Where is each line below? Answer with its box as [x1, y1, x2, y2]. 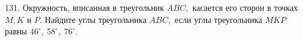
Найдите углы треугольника [45, 13, 147, 25]
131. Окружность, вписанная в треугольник [5, 1, 165, 13]
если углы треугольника [174, 13, 262, 25]
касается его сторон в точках [192, 1, 298, 13]
